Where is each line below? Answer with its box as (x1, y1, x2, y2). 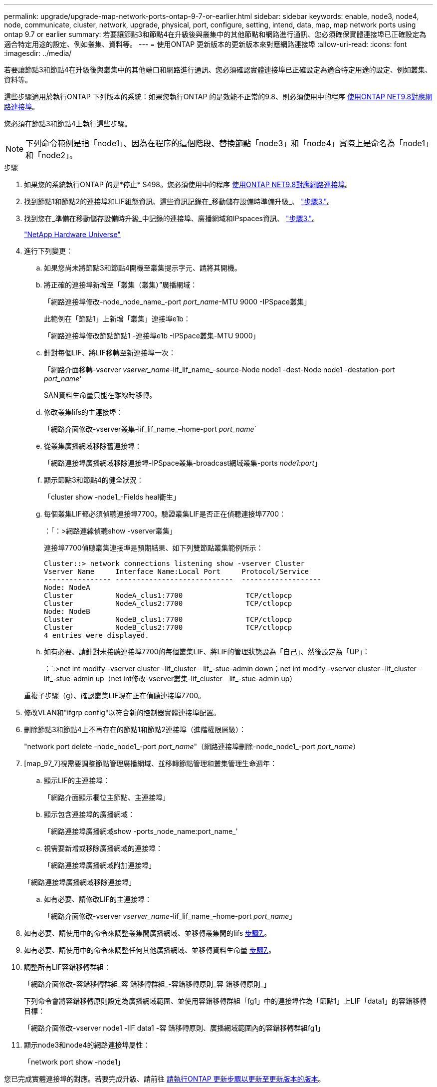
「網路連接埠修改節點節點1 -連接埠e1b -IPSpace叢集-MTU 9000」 (44, 331, 260, 340)
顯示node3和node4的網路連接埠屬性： (24, 1041, 150, 1049)
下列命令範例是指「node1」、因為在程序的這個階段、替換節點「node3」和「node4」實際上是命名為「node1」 (25, 138, 429, 148)
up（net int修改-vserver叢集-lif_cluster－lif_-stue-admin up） (95, 674, 297, 683)
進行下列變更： (24, 247, 73, 255)
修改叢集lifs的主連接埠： (44, 408, 124, 416)
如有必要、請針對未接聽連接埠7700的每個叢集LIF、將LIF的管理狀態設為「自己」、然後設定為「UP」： (44, 647, 370, 656)
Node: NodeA (44, 583, 90, 591)
